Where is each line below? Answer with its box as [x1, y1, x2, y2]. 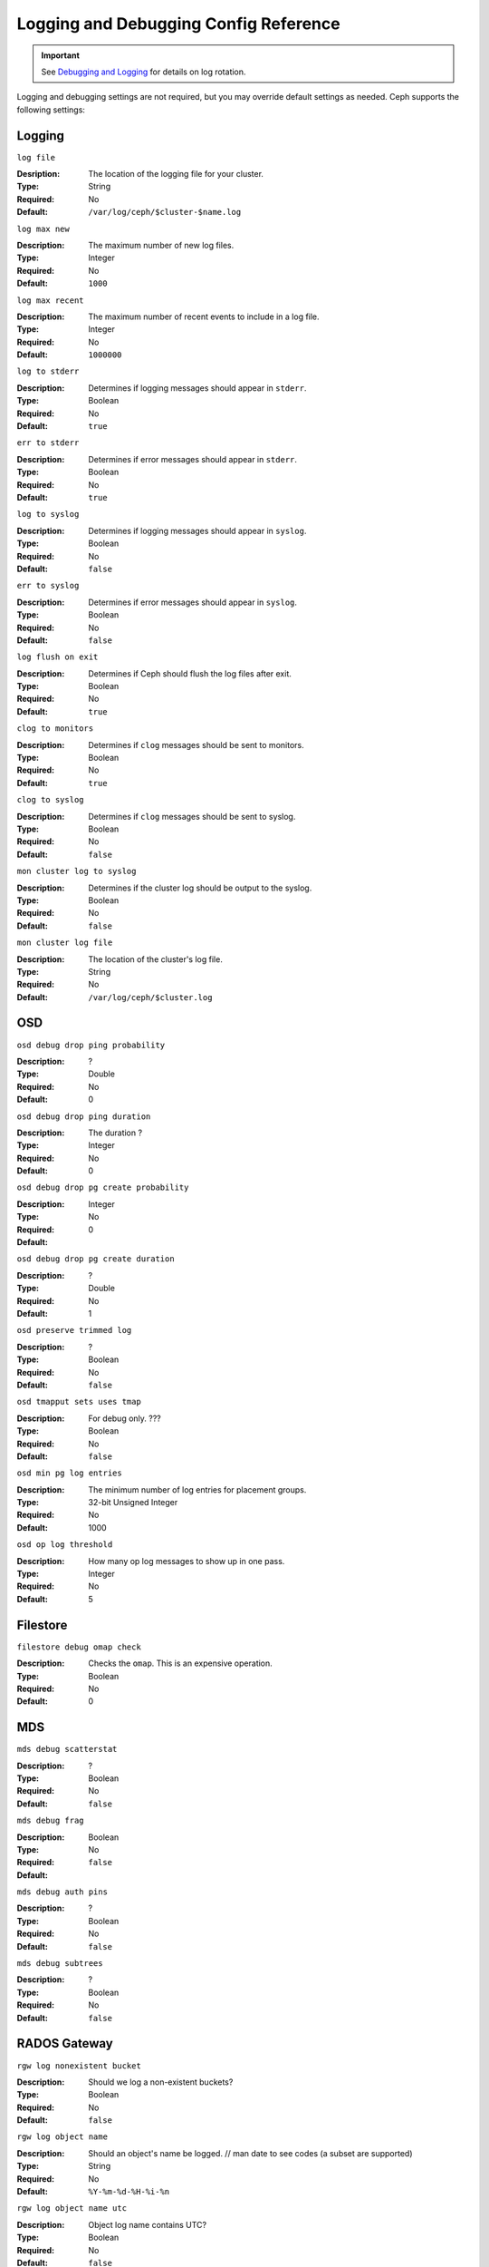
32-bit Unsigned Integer [88, 1497, 178, 1508]
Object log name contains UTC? [88, 2219, 207, 2230]
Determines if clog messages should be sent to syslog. [88, 811, 296, 822]
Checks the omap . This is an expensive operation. [88, 1658, 273, 1669]
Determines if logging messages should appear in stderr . [88, 382, 307, 394]
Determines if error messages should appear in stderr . [88, 453, 298, 464]
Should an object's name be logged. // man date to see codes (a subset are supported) [88, 2147, 413, 2158]
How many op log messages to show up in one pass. [88, 1555, 285, 1566]
